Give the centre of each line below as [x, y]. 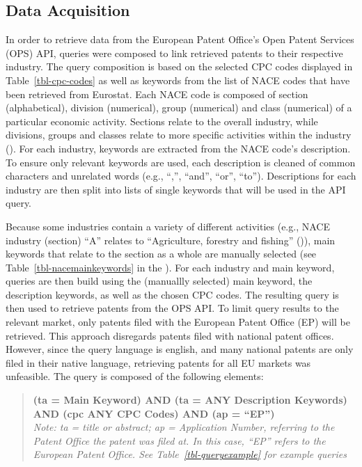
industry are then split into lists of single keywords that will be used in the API [176, 189]
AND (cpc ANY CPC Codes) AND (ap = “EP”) [154, 413]
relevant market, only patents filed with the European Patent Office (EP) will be [178, 322]
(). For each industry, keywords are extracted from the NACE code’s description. [178, 148]
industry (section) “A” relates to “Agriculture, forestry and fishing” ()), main [171, 240]
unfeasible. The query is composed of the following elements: [135, 376]
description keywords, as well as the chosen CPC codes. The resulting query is [172, 294]
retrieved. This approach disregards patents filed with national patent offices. [170, 335]
